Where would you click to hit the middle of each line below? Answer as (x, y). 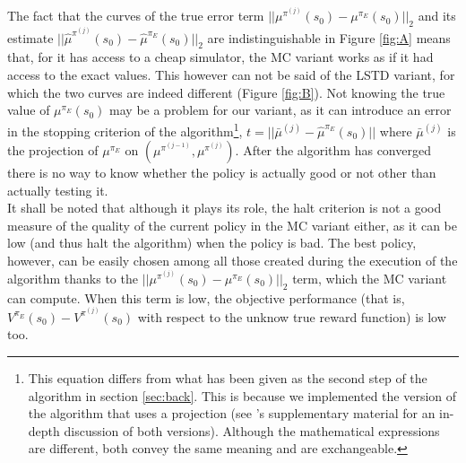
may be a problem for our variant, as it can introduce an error (280, 110)
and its (437, 16)
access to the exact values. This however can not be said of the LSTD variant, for (231, 75)
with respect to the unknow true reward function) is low (292, 316)
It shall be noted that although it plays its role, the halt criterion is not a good (224, 208)
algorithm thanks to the (73, 278)
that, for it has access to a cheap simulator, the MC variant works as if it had (220, 57)
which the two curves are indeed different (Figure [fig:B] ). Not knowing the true (226, 92)
